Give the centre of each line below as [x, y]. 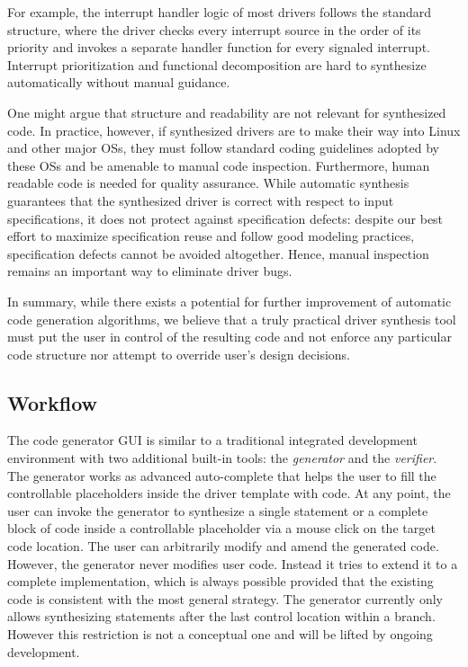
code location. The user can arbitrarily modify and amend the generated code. [223, 546]
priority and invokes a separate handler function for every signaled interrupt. [219, 47]
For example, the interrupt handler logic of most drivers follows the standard [219, 12]
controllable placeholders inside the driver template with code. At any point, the [229, 493]
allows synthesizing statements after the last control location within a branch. [221, 616]
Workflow [53, 402]
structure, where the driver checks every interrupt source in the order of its [214, 29]
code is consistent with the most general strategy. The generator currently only [225, 598]
